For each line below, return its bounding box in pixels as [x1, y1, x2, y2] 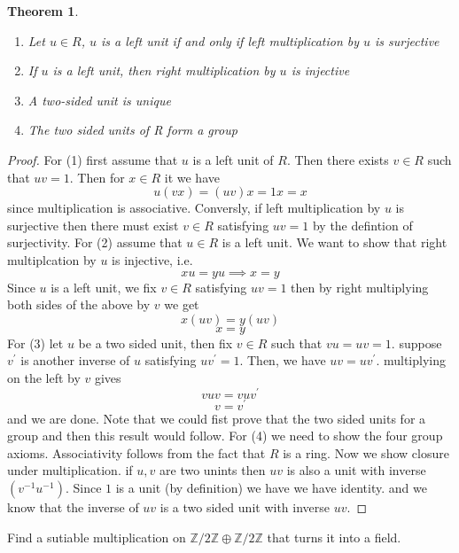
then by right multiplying [291, 277, 429, 296]
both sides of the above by [7, 295, 151, 314]
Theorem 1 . [7, 2, 79, 19]
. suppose [391, 333, 442, 352]
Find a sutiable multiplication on [7, 527, 186, 546]
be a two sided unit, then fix [78, 333, 233, 352]
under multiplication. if [7, 461, 133, 479]
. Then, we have [239, 351, 326, 370]
